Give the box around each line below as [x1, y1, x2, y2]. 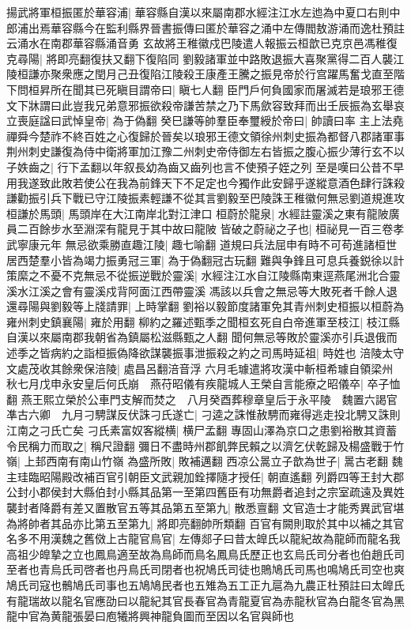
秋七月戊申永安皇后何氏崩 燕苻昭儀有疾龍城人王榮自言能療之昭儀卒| [6, 375, 364, 392]
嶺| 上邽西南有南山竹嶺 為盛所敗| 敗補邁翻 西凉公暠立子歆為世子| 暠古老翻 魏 [6, 453, 403, 469]
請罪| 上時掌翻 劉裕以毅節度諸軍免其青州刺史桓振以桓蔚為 [105, 298, 405, 314]
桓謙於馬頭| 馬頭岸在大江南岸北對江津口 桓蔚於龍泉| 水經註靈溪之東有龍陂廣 [6, 205, 400, 221]
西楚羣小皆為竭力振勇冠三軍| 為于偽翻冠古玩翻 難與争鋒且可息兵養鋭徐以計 [17, 251, 405, 268]
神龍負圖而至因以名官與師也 [149, 608, 294, 624]
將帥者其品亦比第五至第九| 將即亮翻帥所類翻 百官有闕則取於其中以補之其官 [17, 514, 405, 531]
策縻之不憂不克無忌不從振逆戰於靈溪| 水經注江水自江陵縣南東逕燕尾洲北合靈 [6, 267, 401, 284]
